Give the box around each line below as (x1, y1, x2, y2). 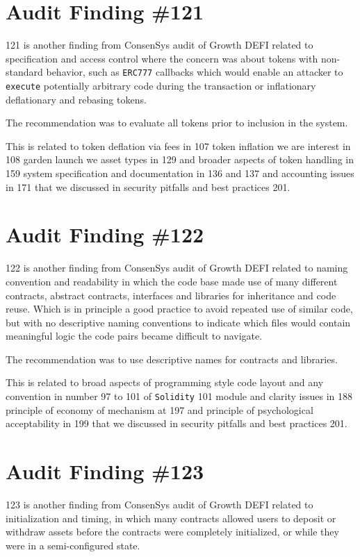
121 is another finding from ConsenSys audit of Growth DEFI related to (6, 38, 313, 52)
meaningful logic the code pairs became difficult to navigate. (6, 329, 263, 343)
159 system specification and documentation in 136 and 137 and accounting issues (6, 166, 354, 180)
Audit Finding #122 (6, 220, 204, 249)
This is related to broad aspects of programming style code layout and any (6, 375, 324, 390)
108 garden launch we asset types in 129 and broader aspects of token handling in (6, 152, 354, 167)
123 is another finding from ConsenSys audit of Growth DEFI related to (6, 497, 313, 512)
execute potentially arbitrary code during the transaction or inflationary (6, 78, 316, 92)
